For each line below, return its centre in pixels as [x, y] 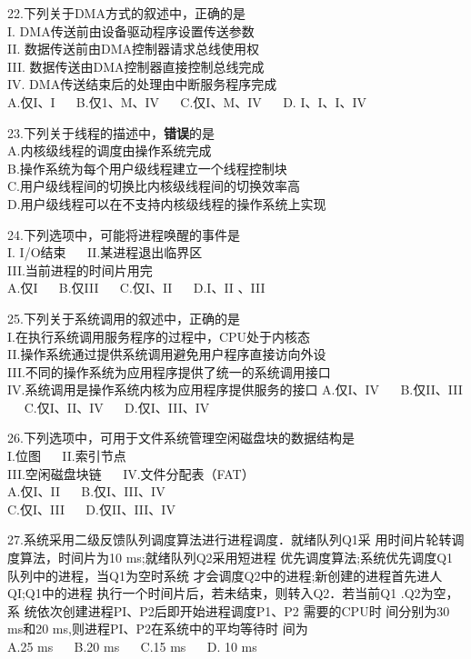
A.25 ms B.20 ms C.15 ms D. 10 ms [132, 646]
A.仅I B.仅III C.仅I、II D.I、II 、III [136, 288]
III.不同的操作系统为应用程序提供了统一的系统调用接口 [169, 371]
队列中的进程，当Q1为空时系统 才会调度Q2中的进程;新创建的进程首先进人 [225, 575]
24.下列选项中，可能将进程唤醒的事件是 [124, 234]
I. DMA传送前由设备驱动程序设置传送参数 [131, 30]
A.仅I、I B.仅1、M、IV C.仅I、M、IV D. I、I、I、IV [187, 101]
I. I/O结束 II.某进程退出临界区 [105, 252]
